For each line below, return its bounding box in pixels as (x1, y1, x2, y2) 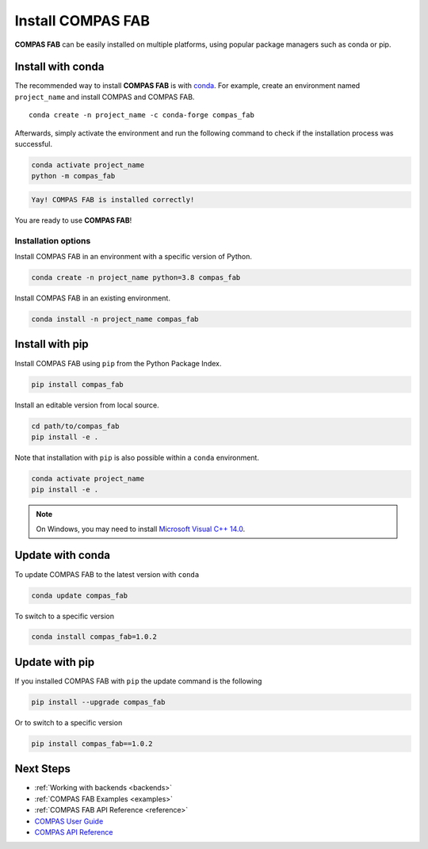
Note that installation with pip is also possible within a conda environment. (14, 453, 259, 462)
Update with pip (14, 655, 95, 669)
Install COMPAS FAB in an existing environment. (14, 293, 170, 303)
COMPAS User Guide (34, 816, 104, 826)
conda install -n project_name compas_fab (31, 315, 199, 324)
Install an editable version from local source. (14, 400, 160, 410)
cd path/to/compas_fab (31, 421, 120, 430)
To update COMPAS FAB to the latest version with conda (14, 569, 200, 579)
